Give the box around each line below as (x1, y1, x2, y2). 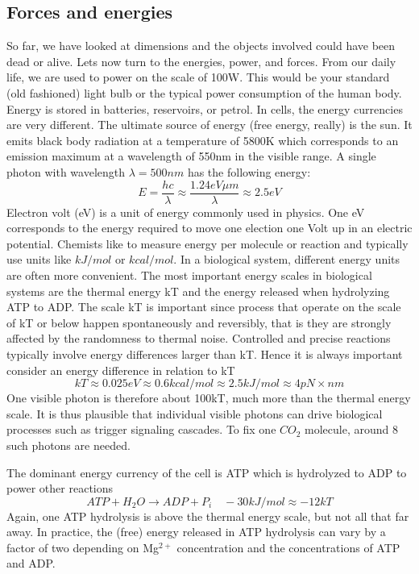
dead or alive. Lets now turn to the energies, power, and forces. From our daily (6, 52, 396, 69)
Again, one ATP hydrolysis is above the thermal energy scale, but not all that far (6, 507, 409, 524)
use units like (6, 251, 72, 268)
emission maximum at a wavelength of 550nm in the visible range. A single (6, 148, 376, 164)
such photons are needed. (6, 436, 131, 453)
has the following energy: (187, 163, 311, 180)
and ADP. (6, 555, 56, 572)
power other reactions (6, 480, 114, 497)
